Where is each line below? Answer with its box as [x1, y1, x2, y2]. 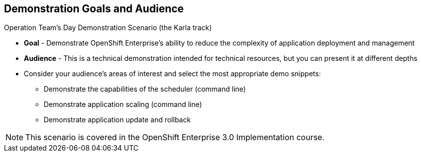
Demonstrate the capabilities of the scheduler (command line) [44, 85, 246, 94]
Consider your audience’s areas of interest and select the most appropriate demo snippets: [24, 69, 321, 78]
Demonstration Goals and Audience [4, 2, 184, 15]
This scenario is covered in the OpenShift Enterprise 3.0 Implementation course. [25, 132, 325, 143]
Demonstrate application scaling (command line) [44, 100, 202, 109]
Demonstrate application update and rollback [44, 115, 191, 124]
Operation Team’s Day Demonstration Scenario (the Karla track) [4, 23, 212, 32]
